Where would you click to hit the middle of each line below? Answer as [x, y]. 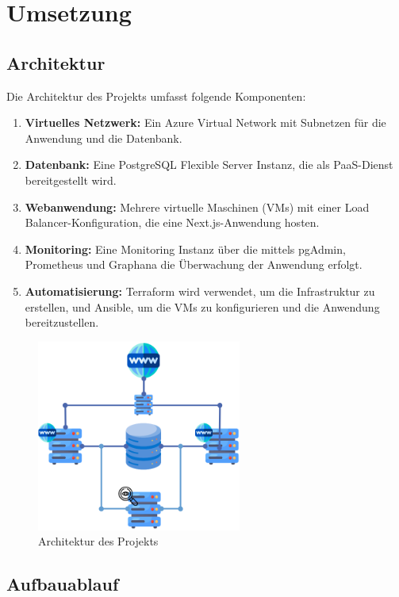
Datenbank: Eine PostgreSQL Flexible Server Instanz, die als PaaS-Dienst [209, 165]
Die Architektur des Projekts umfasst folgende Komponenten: [156, 96]
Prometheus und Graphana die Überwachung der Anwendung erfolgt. [194, 264]
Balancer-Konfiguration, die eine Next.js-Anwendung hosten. [172, 222]
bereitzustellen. [62, 322]
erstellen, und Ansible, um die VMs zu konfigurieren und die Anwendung [202, 306]
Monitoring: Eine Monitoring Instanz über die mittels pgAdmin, [185, 249]
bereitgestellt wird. [71, 180]
